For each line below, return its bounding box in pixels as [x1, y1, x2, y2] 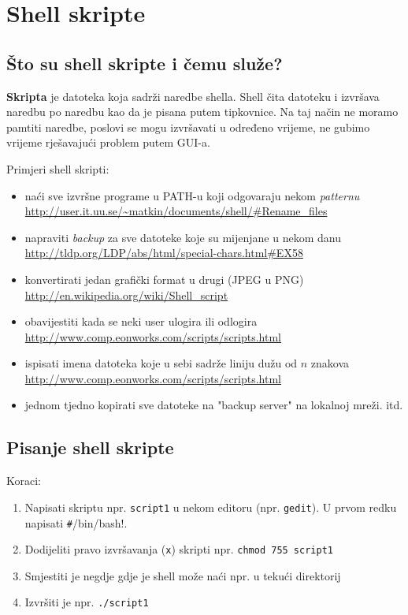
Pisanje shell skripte [6, 435, 174, 460]
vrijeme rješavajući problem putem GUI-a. [6, 134, 210, 151]
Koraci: [6, 472, 41, 489]
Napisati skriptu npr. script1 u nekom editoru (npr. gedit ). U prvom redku [24, 498, 397, 515]
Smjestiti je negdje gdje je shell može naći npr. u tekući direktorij [24, 567, 341, 583]
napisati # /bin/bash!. [24, 514, 128, 531]
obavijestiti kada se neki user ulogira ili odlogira [24, 313, 258, 330]
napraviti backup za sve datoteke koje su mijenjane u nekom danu [24, 229, 341, 245]
